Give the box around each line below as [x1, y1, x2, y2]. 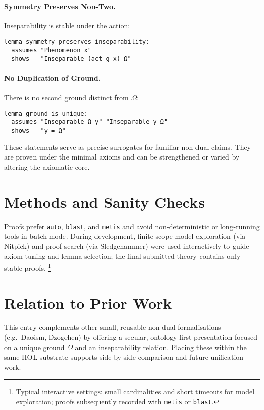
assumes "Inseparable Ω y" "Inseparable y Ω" [11, 118, 168, 126]
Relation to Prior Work [4, 292, 172, 313]
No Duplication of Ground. [4, 72, 101, 83]
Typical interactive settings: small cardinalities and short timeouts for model [16, 386, 255, 397]
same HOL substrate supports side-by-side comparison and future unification [4, 352, 244, 362]
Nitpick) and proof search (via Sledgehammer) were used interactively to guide [4, 240, 249, 251]
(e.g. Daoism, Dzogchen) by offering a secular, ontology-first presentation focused [4, 332, 258, 342]
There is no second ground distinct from [4, 92, 129, 103]
